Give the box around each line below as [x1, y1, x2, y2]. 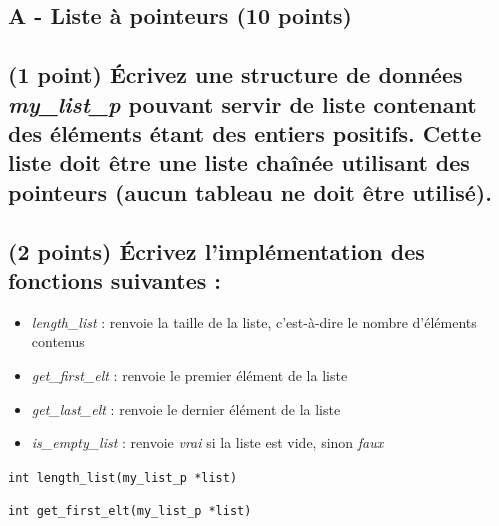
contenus [31, 331, 85, 352]
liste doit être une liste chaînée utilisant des [8, 147, 470, 178]
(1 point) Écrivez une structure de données [8, 59, 463, 90]
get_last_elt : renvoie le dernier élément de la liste [31, 398, 341, 419]
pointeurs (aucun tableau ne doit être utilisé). [8, 176, 492, 207]
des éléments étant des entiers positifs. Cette [8, 117, 482, 148]
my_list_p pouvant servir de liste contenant [8, 88, 477, 119]
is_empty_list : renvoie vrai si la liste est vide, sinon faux [31, 432, 384, 453]
